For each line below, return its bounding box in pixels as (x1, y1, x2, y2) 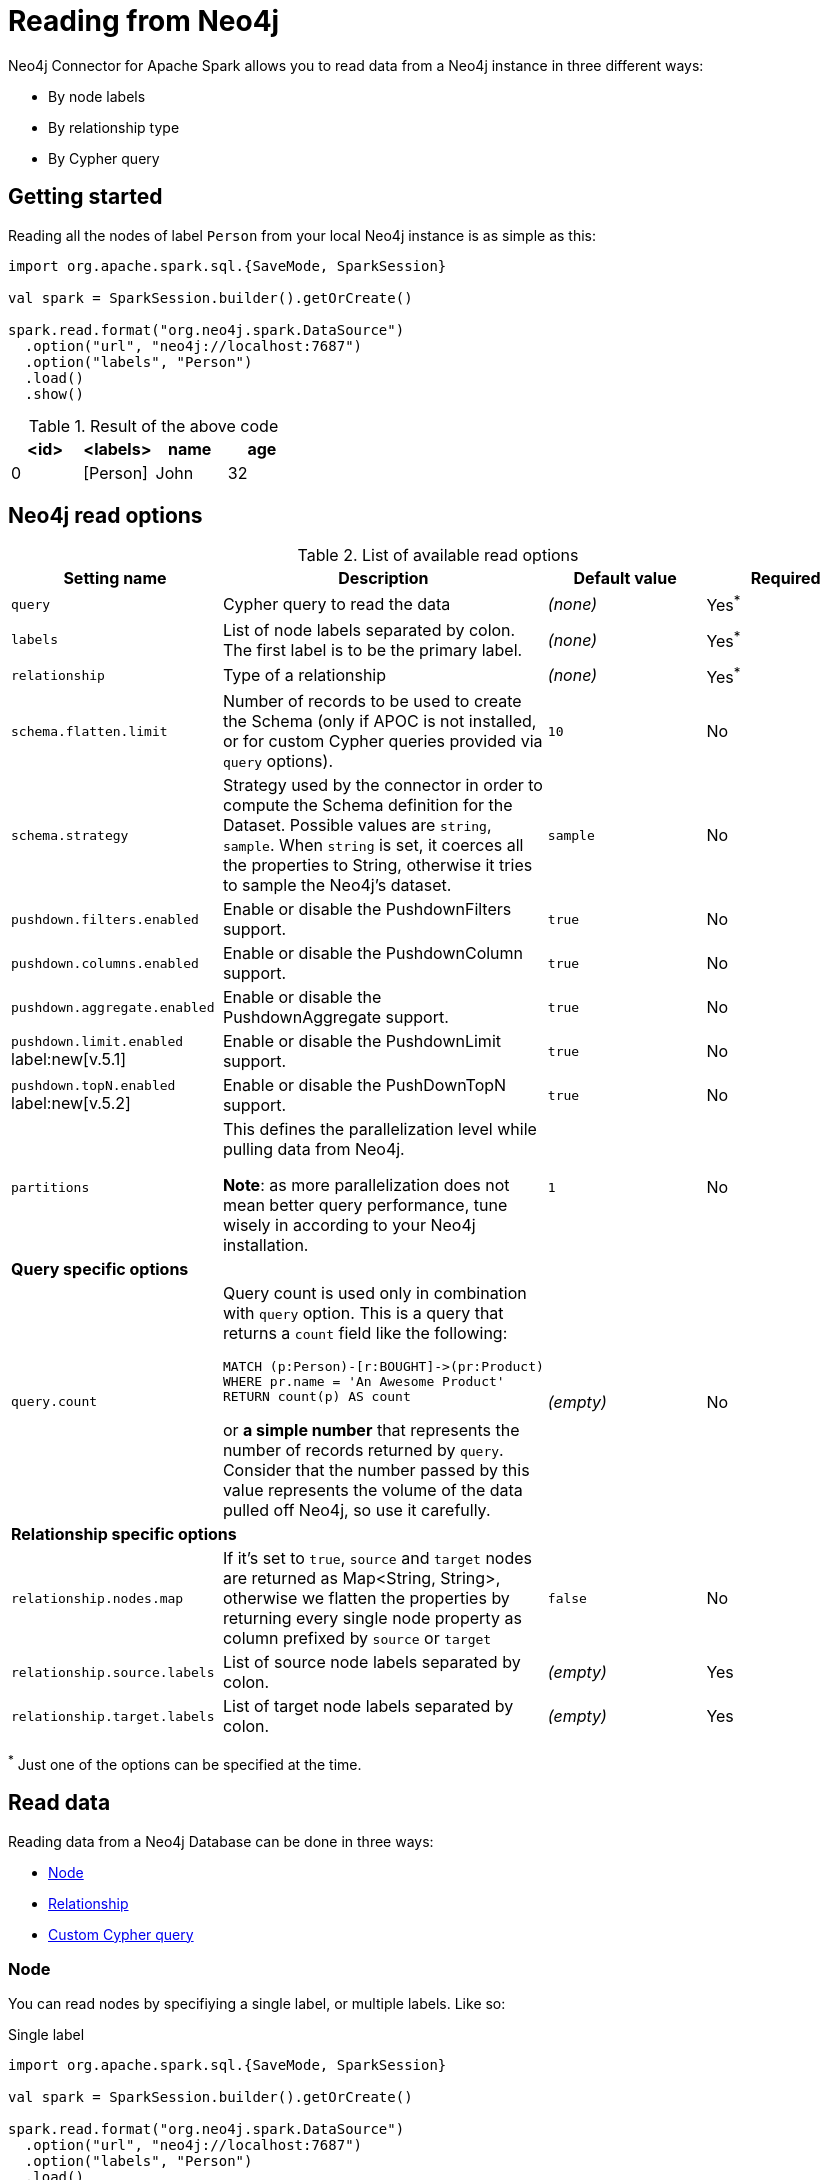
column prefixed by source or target (222, 1628, 492, 1649)
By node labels (48, 87, 146, 105)
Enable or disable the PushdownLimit (222, 1031, 501, 1052)
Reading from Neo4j (8, 4, 280, 38)
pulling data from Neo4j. (222, 1139, 405, 1160)
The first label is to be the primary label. (222, 639, 523, 660)
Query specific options (11, 1259, 189, 1280)
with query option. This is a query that (222, 1303, 504, 1324)
